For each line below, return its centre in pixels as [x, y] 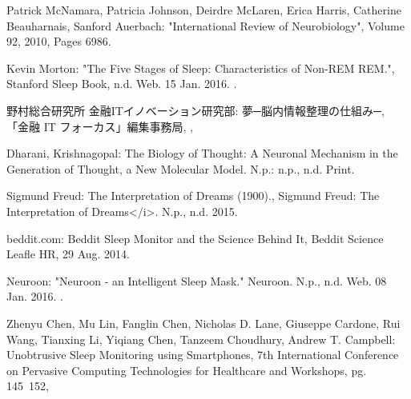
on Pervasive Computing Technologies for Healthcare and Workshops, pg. [187, 370]
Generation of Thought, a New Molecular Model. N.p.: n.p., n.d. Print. [181, 168]
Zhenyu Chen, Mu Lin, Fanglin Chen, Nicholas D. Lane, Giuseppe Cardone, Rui [203, 323]
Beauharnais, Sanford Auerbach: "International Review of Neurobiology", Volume [205, 25]
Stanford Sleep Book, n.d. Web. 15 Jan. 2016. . [122, 84]
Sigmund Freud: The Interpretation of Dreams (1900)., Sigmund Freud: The [193, 196]
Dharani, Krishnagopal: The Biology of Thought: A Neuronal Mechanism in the [202, 153]
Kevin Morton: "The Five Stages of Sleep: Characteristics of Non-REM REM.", [201, 68]
